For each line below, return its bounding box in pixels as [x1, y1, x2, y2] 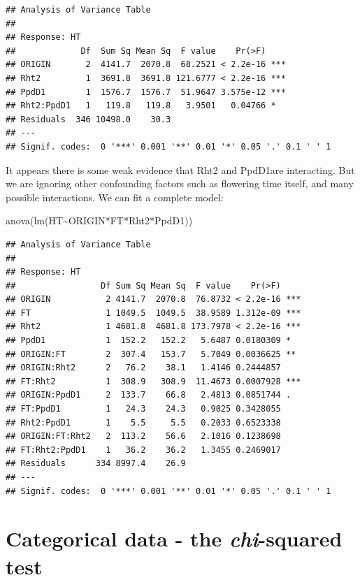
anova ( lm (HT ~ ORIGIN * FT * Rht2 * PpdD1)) [6, 213, 193, 228]
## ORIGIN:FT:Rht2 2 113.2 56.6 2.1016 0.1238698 [6, 431, 281, 442]
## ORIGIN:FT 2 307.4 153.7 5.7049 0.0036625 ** [6, 349, 296, 359]
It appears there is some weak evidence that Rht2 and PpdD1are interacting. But [6, 162, 355, 177]
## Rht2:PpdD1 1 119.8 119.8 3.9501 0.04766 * [6, 101, 276, 111]
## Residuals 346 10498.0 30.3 [6, 114, 171, 124]
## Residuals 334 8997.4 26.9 [6, 458, 186, 469]
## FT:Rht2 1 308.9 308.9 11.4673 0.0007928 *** [6, 376, 301, 386]
